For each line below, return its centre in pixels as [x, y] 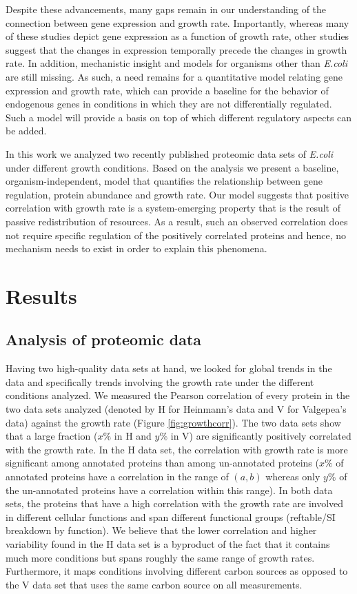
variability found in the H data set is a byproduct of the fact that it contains [168, 543]
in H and [133, 436]
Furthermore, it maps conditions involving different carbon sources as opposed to [177, 571]
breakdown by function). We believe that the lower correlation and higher [161, 530]
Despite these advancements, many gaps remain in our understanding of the [166, 9]
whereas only [293, 477]
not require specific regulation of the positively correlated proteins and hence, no [176, 235]
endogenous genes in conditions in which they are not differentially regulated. [169, 104]
